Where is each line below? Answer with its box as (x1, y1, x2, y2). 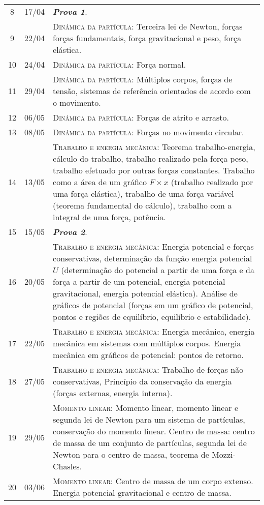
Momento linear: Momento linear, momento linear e (53, 402, 239, 413)
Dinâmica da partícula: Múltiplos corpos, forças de (53, 73, 233, 85)
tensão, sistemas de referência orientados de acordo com (53, 85, 251, 97)
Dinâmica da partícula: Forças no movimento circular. (53, 126, 244, 138)
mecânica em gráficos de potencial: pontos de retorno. (53, 349, 244, 361)
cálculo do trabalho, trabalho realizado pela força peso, (53, 153, 248, 164)
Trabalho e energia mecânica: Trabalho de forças (53, 364, 228, 375)
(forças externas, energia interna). (53, 387, 173, 399)
